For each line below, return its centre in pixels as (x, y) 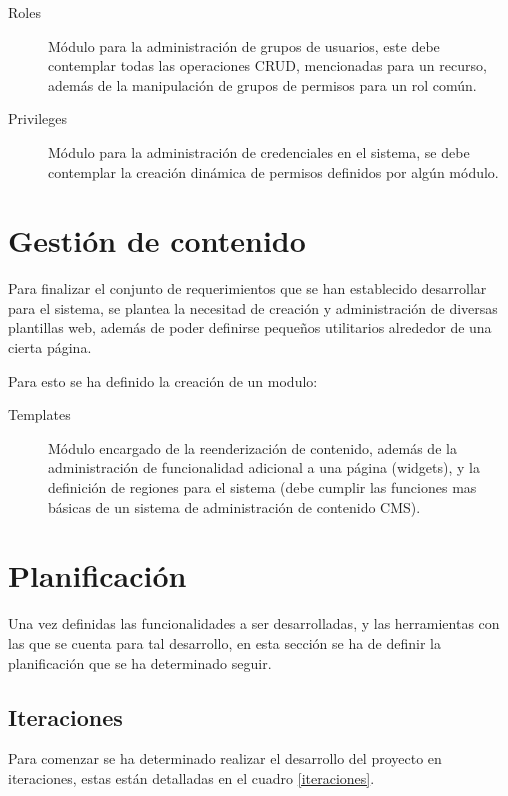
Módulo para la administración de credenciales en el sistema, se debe (259, 151)
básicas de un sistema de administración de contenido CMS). (234, 506)
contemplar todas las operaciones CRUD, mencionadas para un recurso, (267, 65)
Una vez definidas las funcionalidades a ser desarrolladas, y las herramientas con (254, 623)
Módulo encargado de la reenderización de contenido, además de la (252, 447)
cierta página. (50, 347)
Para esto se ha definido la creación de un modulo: (163, 380)
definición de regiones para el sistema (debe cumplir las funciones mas (262, 487)
